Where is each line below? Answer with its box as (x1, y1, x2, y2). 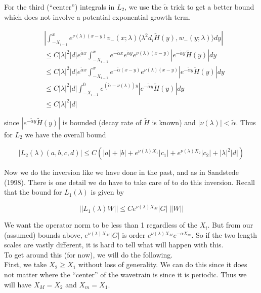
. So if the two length (191, 229, 257, 240)
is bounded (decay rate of (62, 117, 142, 127)
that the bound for (4, 187, 62, 197)
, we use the (124, 2, 161, 12)
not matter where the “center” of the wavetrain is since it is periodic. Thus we (4, 269, 247, 280)
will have (4, 279, 32, 289)
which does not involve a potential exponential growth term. (4, 11, 191, 22)
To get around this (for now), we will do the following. (4, 249, 173, 260)
